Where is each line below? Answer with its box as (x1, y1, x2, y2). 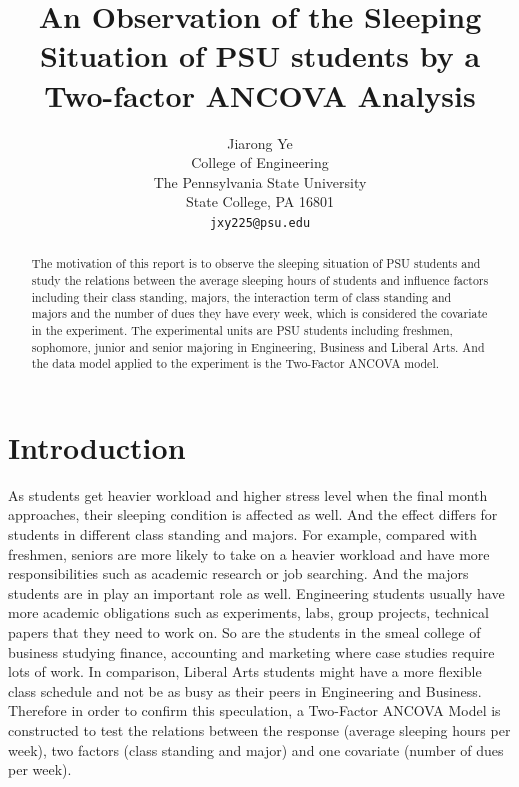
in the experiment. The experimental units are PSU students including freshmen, (31, 321, 453, 338)
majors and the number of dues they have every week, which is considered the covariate (31, 305, 488, 322)
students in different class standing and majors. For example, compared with (8, 524, 478, 545)
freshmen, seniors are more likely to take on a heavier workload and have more (8, 543, 490, 564)
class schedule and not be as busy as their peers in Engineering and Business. (8, 680, 482, 701)
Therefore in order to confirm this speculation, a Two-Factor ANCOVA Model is (8, 700, 501, 721)
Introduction (8, 426, 186, 467)
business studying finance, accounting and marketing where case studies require (8, 641, 495, 662)
